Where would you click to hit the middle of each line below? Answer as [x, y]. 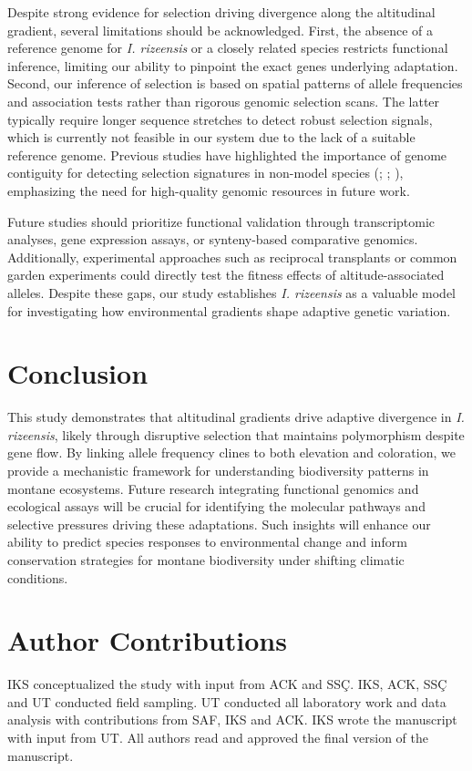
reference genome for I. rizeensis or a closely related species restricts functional [228, 48]
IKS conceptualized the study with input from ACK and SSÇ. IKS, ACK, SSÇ [227, 684]
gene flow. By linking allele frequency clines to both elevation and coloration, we [231, 452]
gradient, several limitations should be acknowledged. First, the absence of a [220, 30]
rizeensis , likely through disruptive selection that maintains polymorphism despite [236, 434]
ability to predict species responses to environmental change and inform [207, 542]
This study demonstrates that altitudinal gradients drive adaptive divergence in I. [236, 417]
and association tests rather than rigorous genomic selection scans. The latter [224, 101]
